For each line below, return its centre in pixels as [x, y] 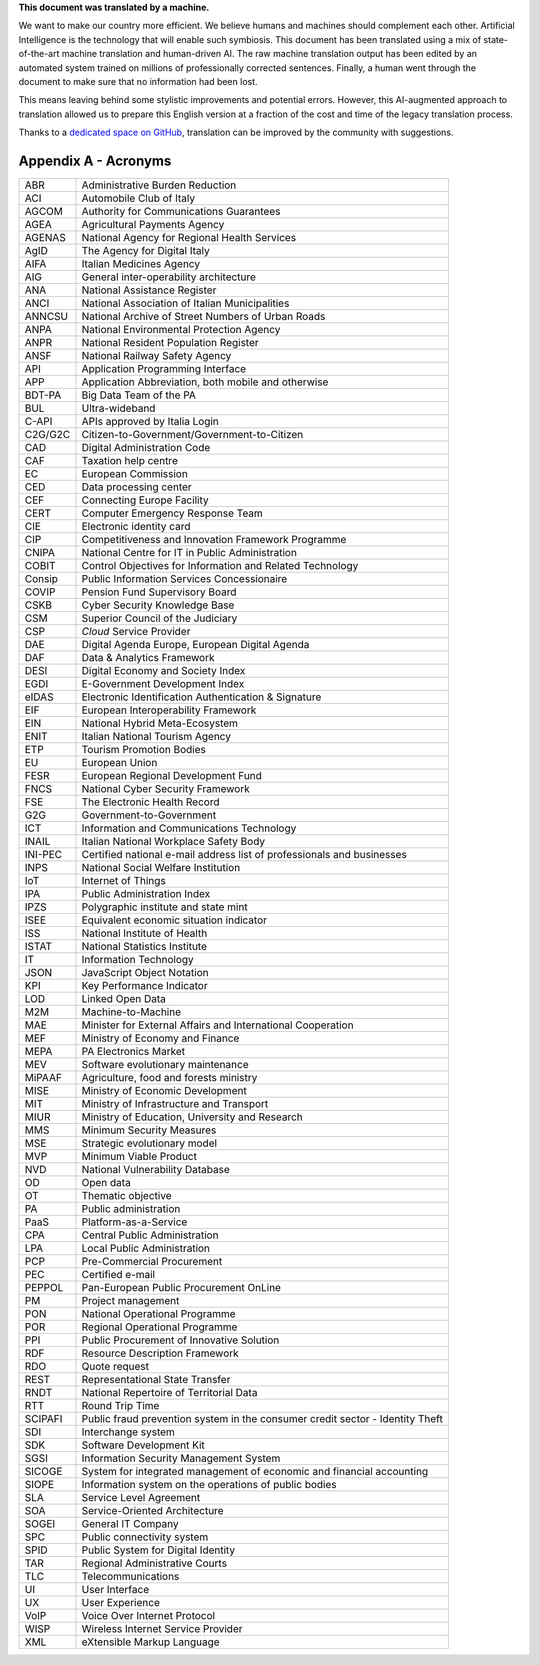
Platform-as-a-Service [134, 1222]
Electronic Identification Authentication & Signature [201, 697]
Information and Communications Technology [189, 828]
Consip [41, 579]
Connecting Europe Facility [145, 500]
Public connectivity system [145, 1537]
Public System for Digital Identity [158, 1550]
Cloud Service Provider [136, 632]
